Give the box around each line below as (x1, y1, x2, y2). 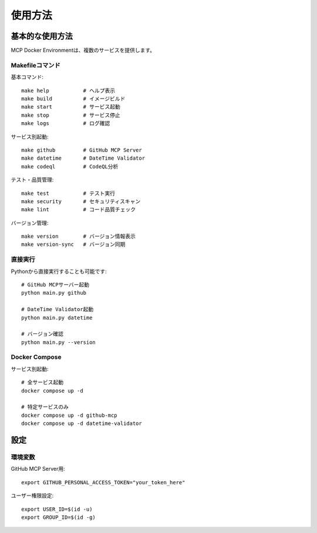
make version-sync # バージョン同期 (21, 241, 126, 248)
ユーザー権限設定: (11, 492, 54, 499)
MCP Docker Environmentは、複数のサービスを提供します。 (11, 47, 156, 54)
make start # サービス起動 (21, 103, 120, 110)
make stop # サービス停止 (21, 112, 120, 119)
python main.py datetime (21, 314, 93, 321)
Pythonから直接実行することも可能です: (11, 268, 107, 275)
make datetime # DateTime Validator (21, 155, 146, 161)
